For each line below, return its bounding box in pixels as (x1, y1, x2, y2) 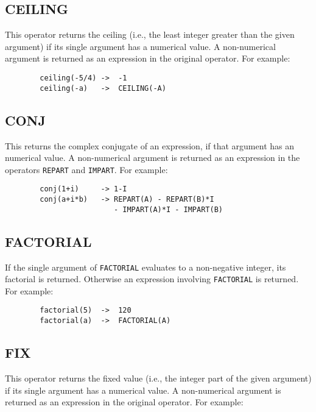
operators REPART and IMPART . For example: (5, 163, 168, 176)
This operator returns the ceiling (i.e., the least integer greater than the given (5, 28, 295, 41)
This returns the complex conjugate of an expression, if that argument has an (5, 139, 294, 152)
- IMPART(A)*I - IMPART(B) (113, 205, 223, 214)
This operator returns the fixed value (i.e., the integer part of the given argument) (5, 371, 312, 384)
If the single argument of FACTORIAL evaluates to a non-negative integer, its (5, 260, 286, 273)
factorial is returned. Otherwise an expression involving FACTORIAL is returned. (5, 272, 299, 285)
